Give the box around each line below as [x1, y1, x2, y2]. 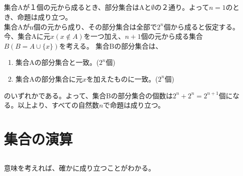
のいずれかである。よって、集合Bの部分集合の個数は [4, 90, 173, 100]
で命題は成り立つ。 [103, 100, 165, 110]
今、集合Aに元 [4, 31, 51, 41]
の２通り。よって [155, 2, 209, 12]
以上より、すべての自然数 [17, 100, 99, 110]
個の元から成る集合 [141, 31, 203, 41]
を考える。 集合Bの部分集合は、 [59, 40, 162, 51]
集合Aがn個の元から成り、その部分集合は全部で [4, 21, 157, 31]
